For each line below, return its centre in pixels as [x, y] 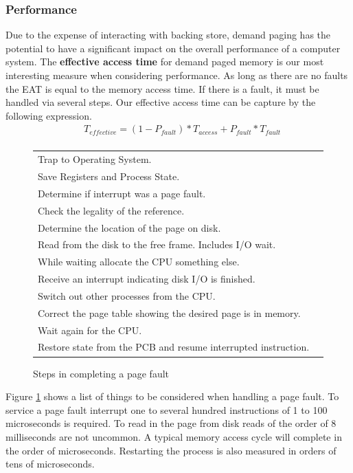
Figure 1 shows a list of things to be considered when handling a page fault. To [172, 396]
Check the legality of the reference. [111, 210]
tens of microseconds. [50, 464]
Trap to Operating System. [95, 159]
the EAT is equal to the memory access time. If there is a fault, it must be [162, 88]
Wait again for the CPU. [90, 330]
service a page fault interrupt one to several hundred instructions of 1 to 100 [167, 409]
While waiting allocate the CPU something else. [139, 262]
